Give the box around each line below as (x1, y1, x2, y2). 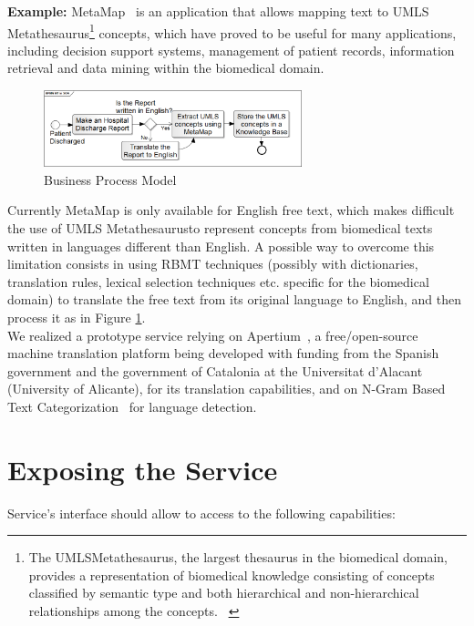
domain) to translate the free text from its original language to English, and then (7, 290, 462, 309)
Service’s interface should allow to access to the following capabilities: (7, 503, 396, 522)
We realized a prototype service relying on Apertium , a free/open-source (7, 325, 418, 344)
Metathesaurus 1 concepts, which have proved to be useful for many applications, (7, 20, 457, 42)
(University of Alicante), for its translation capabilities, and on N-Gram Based (7, 379, 446, 398)
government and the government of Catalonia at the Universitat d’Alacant (7, 361, 423, 380)
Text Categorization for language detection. (7, 396, 257, 416)
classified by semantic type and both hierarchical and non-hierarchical (28, 583, 419, 602)
